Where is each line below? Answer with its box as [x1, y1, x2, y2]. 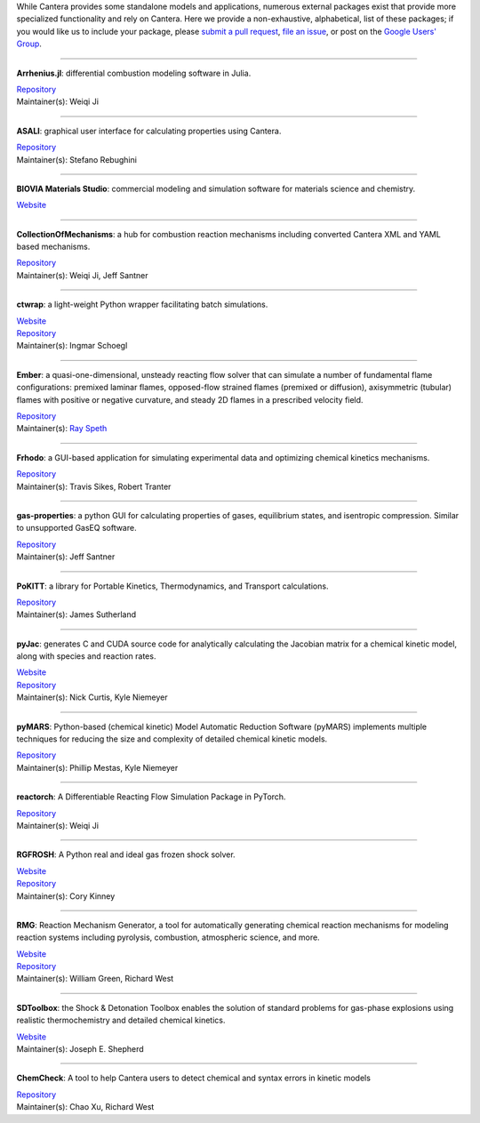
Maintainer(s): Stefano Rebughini [16, 154, 138, 164]
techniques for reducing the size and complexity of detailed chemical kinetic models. [16, 734, 328, 744]
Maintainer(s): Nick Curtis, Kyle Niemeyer [16, 692, 168, 702]
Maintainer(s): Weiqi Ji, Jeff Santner [16, 269, 148, 280]
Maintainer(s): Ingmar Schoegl [16, 341, 128, 351]
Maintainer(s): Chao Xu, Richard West [16, 1102, 155, 1112]
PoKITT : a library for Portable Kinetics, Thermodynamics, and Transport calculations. [16, 581, 329, 591]
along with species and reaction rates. [16, 651, 156, 662]
